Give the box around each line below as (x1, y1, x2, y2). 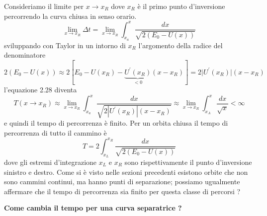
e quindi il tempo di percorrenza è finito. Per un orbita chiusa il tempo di (4, 118, 228, 128)
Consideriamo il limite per (4, 1, 84, 11)
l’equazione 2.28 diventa (4, 84, 77, 94)
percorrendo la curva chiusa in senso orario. (4, 10, 137, 21)
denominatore (4, 50, 46, 60)
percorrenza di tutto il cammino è (4, 127, 107, 138)
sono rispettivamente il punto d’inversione (124, 156, 252, 167)
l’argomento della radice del (138, 40, 223, 50)
